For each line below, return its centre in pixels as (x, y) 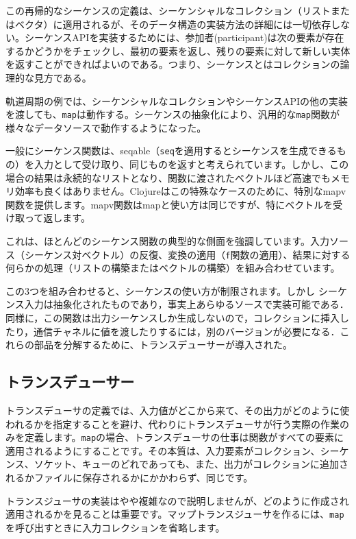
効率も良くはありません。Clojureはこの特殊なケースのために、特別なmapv (180, 191)
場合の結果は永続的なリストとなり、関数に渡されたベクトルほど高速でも (168, 177)
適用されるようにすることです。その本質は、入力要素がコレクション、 (163, 450)
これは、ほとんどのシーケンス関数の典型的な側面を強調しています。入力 (168, 241)
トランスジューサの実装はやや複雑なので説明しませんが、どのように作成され (177, 500)
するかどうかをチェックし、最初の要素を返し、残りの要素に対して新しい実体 (178, 50)
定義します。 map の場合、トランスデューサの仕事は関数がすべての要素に (184, 437)
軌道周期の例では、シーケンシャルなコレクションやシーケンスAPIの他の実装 (177, 100)
